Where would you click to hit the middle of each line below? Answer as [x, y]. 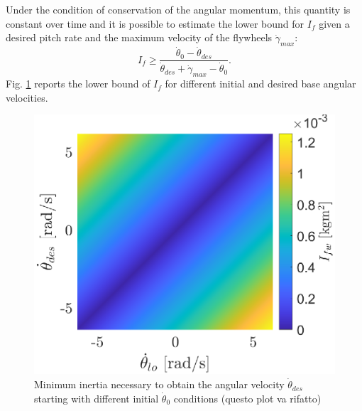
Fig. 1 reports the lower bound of [78, 84]
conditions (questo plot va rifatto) [247, 398]
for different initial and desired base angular [260, 84]
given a [334, 23]
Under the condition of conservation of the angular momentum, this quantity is [178, 9]
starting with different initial [97, 398]
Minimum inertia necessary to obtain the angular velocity [159, 384]
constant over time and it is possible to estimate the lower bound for [155, 23]
